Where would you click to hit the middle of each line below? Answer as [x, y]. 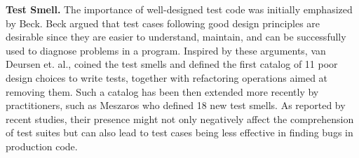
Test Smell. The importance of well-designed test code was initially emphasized [179, 9]
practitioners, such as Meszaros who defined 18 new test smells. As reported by [176, 105]
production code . [42, 146]
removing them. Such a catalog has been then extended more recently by [162, 91]
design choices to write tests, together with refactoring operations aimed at [167, 77]
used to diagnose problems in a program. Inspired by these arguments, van [166, 50]
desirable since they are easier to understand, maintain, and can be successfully [176, 37]
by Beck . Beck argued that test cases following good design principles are [163, 23]
